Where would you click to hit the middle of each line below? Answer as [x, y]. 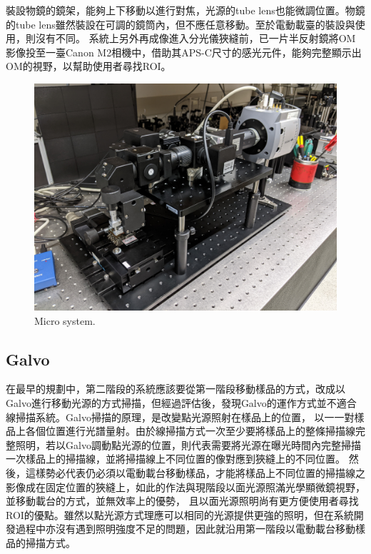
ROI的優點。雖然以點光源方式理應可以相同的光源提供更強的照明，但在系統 [180, 514]
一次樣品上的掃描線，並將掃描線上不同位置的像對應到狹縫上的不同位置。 [176, 459]
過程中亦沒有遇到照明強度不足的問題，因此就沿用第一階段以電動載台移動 [185, 529]
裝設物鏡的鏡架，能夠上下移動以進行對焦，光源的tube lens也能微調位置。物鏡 [185, 10]
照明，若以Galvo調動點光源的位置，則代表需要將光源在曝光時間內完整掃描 [188, 444]
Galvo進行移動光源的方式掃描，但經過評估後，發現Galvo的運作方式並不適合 [181, 402]
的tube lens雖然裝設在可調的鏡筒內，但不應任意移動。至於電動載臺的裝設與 [181, 24]
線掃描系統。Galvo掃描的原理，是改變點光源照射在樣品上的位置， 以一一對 [180, 417]
